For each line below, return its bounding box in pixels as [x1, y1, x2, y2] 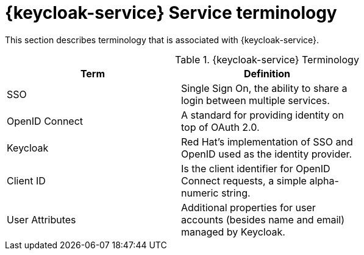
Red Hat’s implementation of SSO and [180, 135, 353, 148]
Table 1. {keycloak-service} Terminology [175, 53, 359, 66]
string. [221, 186, 251, 199]
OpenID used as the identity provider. [180, 147, 352, 160]
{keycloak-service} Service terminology [5, 2, 337, 23]
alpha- [309, 174, 339, 187]
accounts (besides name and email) [180, 213, 345, 226]
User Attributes [7, 213, 76, 226]
